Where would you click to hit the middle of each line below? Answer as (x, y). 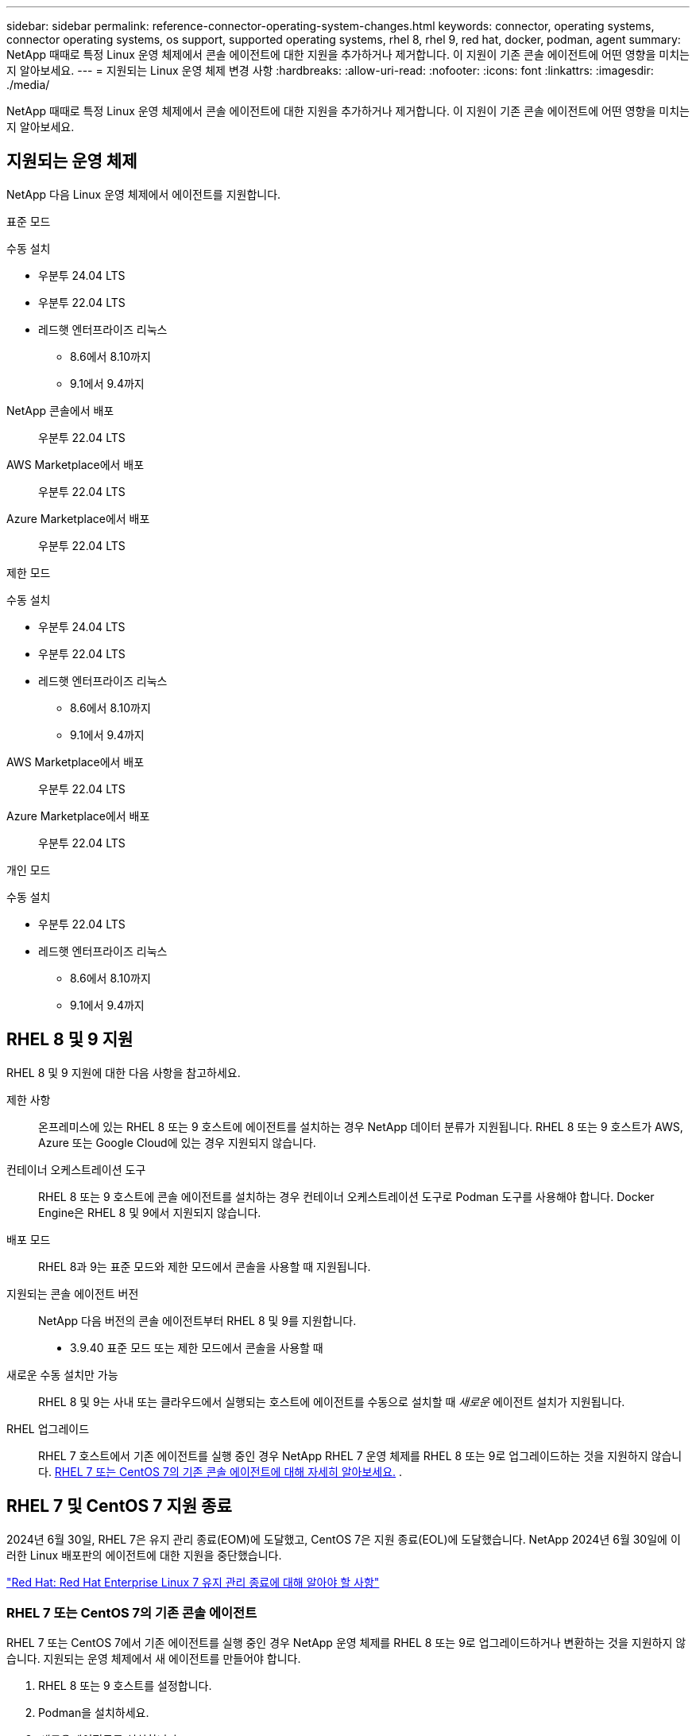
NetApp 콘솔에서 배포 (60, 410)
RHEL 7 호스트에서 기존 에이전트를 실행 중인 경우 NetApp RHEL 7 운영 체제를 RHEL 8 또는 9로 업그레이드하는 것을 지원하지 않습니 (360, 1455)
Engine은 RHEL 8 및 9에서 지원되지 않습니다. (150, 1212)
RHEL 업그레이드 (48, 1428)
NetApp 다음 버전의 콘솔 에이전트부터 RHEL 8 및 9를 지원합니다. (197, 1320)
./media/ (28, 85)
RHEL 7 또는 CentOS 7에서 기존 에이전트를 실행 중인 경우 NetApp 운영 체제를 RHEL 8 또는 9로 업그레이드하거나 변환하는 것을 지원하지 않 (346, 1643)
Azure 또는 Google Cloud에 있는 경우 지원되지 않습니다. (177, 1142)
